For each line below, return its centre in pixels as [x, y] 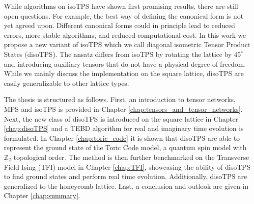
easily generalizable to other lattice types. [67, 83]
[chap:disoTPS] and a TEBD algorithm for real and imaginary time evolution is [124, 128]
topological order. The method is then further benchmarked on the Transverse [131, 157]
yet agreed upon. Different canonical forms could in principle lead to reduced [120, 25]
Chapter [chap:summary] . [42, 195]
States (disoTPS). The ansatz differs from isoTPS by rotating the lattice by [118, 54]
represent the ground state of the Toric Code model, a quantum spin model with [125, 147]
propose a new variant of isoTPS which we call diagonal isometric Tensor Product [127, 44]
